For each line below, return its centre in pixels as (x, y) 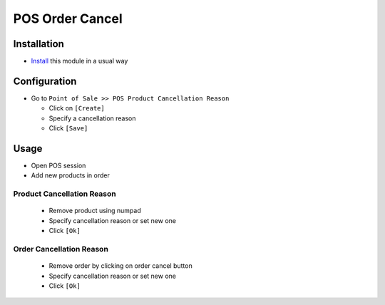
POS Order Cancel (68, 19)
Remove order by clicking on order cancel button (120, 266)
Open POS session (58, 166)
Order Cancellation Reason (61, 249)
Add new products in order (70, 175)
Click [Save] (68, 128)
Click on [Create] (77, 108)
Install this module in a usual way (79, 61)
